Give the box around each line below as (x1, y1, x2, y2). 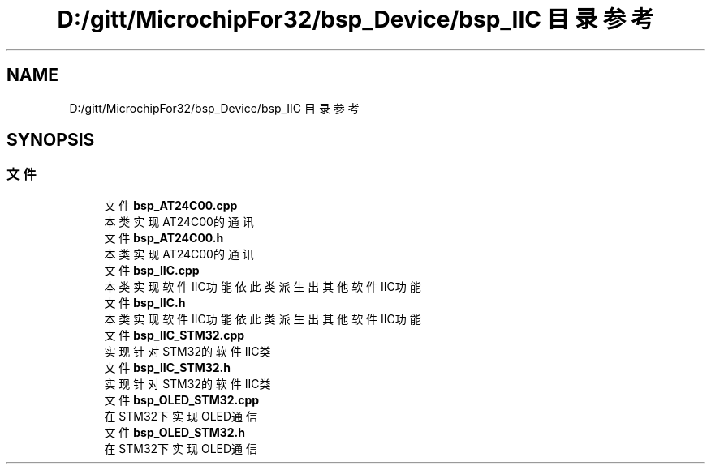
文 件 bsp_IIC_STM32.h (104, 360, 231, 374)
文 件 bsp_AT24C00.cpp (104, 198, 238, 212)
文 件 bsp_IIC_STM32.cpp (104, 327, 245, 342)
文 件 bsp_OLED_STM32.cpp (104, 392, 260, 407)
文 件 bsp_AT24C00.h (104, 230, 224, 245)
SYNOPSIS (6, 130, 95, 151)
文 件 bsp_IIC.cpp (104, 263, 200, 277)
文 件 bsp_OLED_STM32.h (104, 425, 245, 439)
